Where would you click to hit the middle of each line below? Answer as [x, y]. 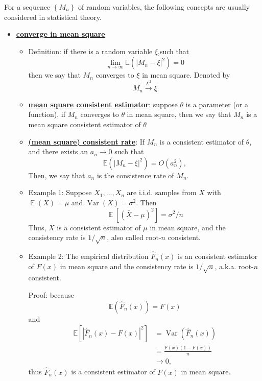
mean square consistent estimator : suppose [103, 104]
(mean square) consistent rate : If [87, 141]
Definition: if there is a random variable [90, 51]
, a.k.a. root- [234, 266]
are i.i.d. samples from [162, 192]
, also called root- [134, 237]
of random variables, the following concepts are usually [164, 7]
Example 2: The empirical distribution [88, 256]
